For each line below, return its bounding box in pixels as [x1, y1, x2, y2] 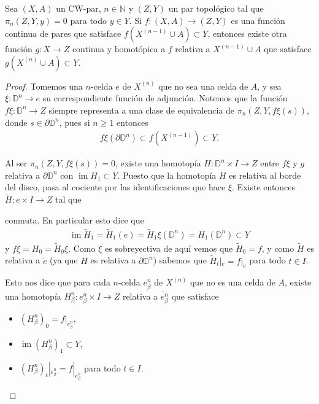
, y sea [257, 79, 282, 92]
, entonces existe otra [207, 27, 287, 40]
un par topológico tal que [168, 2, 264, 14]
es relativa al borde [229, 168, 301, 181]
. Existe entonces [232, 181, 296, 193]
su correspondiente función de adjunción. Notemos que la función [42, 91, 288, 104]
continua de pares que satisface [5, 27, 121, 40]
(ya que [50, 254, 78, 266]
